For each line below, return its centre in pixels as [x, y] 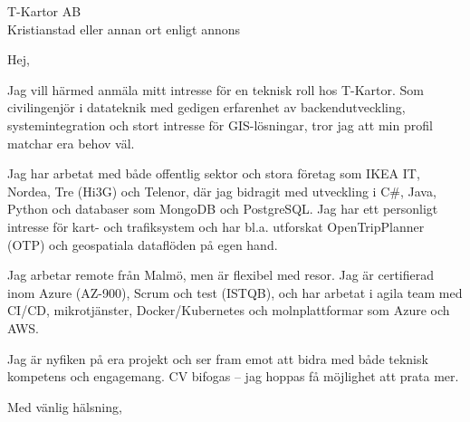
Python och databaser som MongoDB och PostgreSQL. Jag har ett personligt [223, 209]
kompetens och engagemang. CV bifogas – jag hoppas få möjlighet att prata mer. [233, 376]
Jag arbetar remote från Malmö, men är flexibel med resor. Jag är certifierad [221, 275]
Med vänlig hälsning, [65, 406]
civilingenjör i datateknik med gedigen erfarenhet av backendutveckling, [206, 107]
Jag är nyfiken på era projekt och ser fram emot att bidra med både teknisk [218, 358]
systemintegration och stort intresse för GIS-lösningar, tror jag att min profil [220, 125]
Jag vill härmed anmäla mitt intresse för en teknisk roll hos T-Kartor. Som [216, 89]
